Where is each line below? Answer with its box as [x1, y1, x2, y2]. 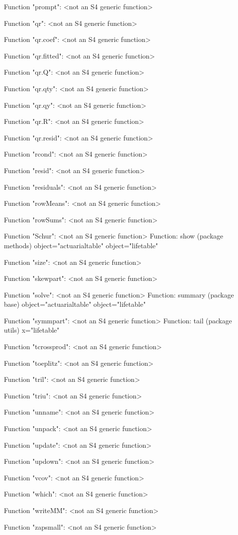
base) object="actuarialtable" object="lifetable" [4, 299, 146, 309]
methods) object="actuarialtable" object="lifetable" [4, 240, 158, 250]
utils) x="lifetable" [4, 325, 60, 335]
